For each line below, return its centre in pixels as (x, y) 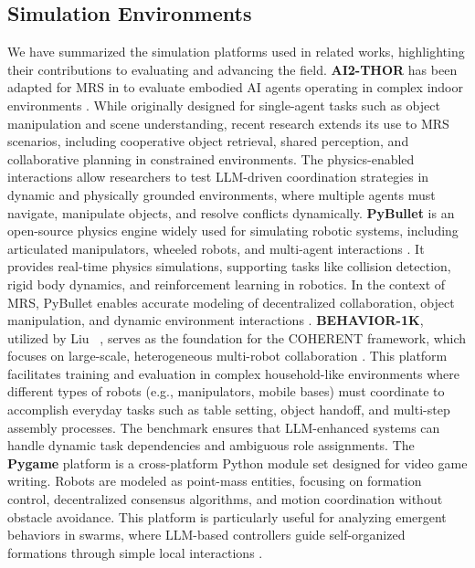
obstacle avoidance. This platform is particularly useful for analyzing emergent (227, 516)
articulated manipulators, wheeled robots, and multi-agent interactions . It (216, 248)
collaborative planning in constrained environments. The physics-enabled (211, 158)
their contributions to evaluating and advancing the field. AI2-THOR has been (232, 69)
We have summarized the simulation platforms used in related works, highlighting (236, 52)
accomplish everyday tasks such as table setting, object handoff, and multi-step (229, 410)
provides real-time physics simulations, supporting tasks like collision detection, (229, 266)
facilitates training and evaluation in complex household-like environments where (234, 373)
